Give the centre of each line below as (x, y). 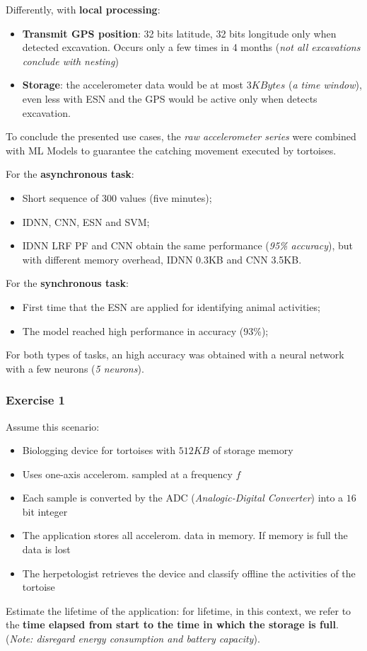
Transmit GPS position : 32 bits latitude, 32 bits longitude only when (179, 33)
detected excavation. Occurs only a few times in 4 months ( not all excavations (191, 47)
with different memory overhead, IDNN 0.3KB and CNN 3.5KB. (162, 259)
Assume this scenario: (53, 426)
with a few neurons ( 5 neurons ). (75, 368)
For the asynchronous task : (70, 174)
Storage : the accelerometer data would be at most (133, 85)
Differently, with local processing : (83, 9)
